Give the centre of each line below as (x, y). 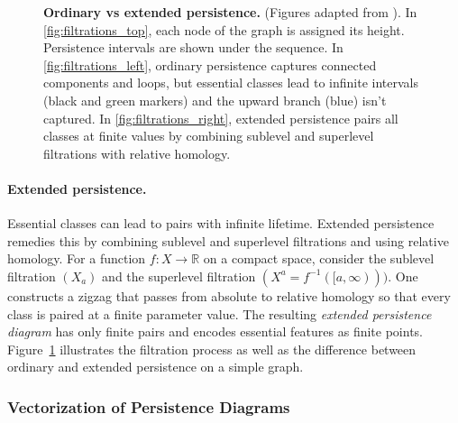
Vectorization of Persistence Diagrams (149, 406)
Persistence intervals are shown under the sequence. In (193, 47)
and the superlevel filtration (179, 276)
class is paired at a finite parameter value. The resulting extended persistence (220, 313)
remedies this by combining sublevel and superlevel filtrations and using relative (228, 240)
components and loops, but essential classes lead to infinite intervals (231, 83)
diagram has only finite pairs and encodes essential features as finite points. (215, 331)
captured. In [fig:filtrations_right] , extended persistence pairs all (221, 118)
